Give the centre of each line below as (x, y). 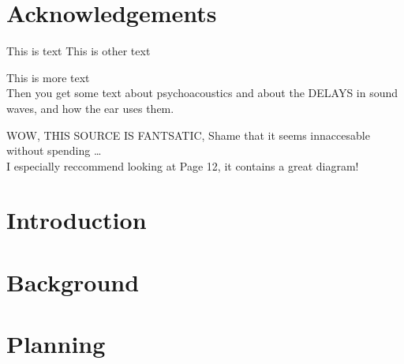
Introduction (77, 220)
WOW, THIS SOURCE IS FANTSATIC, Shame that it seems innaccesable (188, 135)
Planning (56, 344)
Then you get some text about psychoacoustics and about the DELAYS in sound (202, 93)
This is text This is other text (79, 51)
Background (73, 281)
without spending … (54, 150)
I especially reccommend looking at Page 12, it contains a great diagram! (183, 165)
